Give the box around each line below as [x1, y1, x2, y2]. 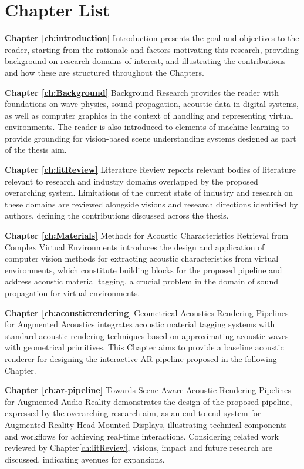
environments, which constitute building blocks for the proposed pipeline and [5, 263, 282, 276]
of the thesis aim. [5, 143, 67, 156]
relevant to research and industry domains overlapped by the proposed [5, 175, 258, 187]
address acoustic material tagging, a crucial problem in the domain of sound [5, 275, 278, 287]
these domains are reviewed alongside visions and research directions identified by [5, 197, 298, 210]
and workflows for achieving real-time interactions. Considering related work [5, 430, 279, 442]
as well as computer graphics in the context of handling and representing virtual [5, 109, 293, 121]
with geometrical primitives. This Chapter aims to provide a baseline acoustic [5, 341, 284, 353]
